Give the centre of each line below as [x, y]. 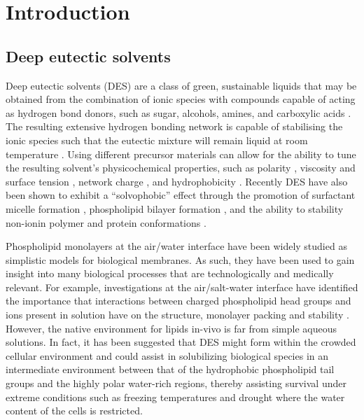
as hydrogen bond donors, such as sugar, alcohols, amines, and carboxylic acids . [178, 112]
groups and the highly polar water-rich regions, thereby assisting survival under [176, 383]
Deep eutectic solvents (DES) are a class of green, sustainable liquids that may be [181, 85]
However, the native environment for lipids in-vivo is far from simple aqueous [171, 328]
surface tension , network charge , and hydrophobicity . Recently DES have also [177, 181]
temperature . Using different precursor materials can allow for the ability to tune [181, 154]
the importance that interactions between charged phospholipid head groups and [178, 301]
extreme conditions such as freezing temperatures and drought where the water [175, 397]
